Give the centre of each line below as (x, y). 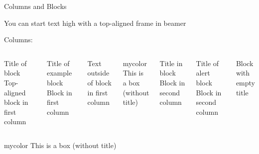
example (60, 73)
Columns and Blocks (35, 6)
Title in (171, 63)
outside (98, 73)
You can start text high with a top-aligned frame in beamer (95, 23)
